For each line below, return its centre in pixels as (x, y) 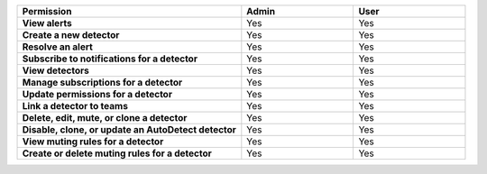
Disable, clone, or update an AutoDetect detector (129, 129)
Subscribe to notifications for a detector (110, 59)
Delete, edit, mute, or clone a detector (105, 118)
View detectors (55, 70)
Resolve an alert (58, 47)
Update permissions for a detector (97, 94)
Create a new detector (71, 35)
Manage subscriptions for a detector (102, 82)
